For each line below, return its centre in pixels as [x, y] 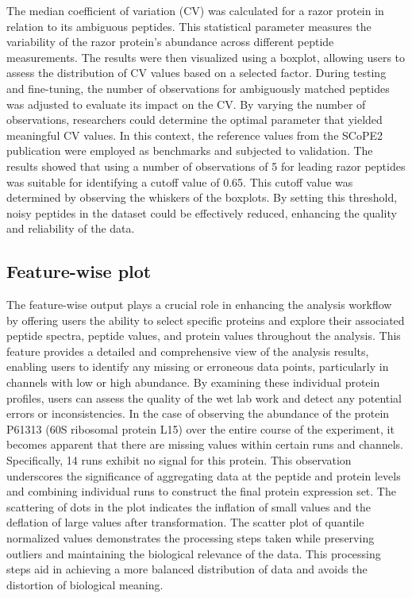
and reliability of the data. [71, 228]
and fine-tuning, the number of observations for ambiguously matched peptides [198, 88]
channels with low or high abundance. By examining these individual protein [193, 382]
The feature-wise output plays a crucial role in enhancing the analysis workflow [199, 305]
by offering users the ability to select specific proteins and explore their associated [206, 320]
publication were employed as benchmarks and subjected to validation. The [190, 150]
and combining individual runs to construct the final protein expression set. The [201, 491]
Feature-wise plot [79, 271]
